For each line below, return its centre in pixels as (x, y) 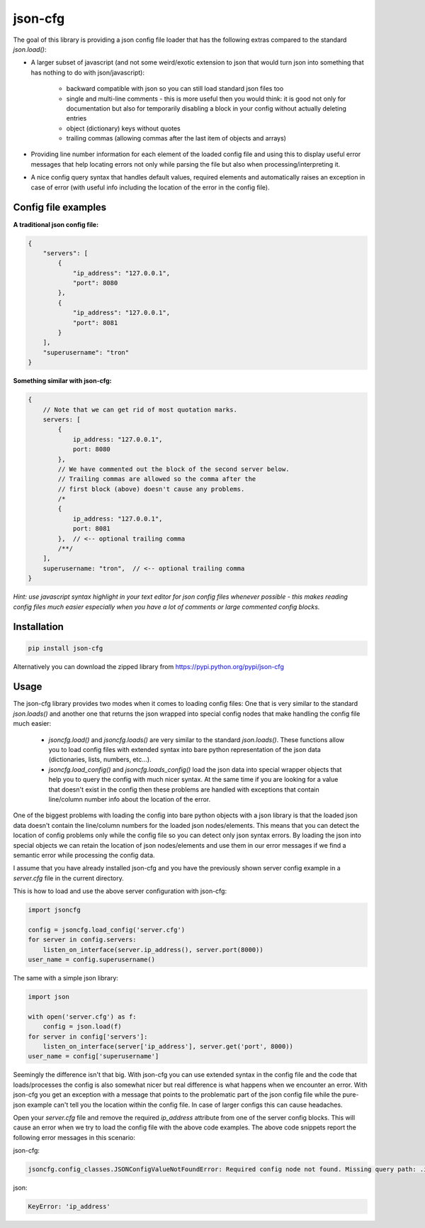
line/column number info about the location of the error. (130, 799)
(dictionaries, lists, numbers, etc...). (100, 760)
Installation (38, 627)
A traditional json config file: (56, 224)
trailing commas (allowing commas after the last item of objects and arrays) (176, 138)
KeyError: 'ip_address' (69, 1207)
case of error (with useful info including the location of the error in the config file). (151, 187)
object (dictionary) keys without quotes (123, 128)
